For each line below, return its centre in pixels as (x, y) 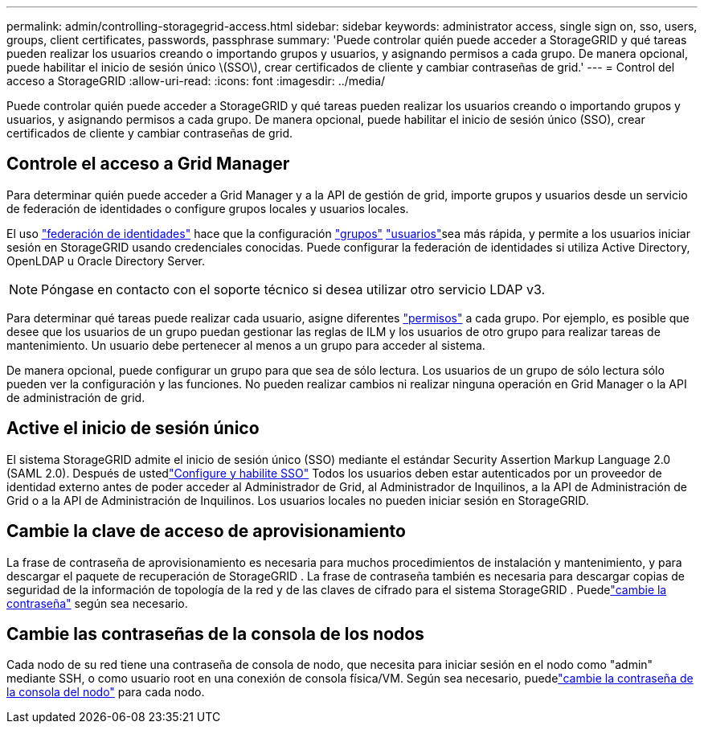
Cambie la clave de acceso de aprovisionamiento (206, 531)
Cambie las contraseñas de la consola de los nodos (215, 634)
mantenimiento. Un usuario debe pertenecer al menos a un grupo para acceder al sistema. (246, 345)
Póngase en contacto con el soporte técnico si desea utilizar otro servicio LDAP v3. (293, 289)
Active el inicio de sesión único (133, 429)
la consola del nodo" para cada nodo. (106, 692)
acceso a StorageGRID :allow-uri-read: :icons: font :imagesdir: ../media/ (196, 81)
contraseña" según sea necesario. (97, 603)
